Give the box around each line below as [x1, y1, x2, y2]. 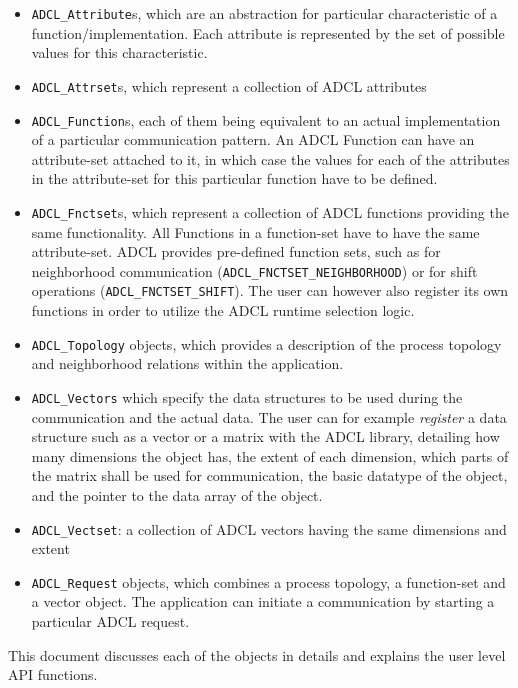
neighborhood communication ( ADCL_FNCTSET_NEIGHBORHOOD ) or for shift [31, 260, 478, 281]
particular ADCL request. [31, 611, 190, 632]
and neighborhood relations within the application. [31, 353, 344, 374]
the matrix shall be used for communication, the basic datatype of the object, [31, 465, 508, 486]
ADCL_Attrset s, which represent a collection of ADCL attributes [31, 75, 427, 96]
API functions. [8, 664, 98, 685]
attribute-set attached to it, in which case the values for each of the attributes [31, 148, 510, 169]
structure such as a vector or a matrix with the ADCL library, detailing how [31, 426, 500, 447]
